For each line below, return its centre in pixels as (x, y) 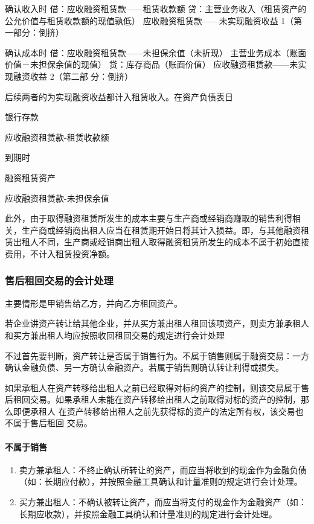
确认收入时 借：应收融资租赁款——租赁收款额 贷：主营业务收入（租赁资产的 (156, 8)
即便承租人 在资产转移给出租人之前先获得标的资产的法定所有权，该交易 (154, 411)
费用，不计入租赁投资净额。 (60, 253)
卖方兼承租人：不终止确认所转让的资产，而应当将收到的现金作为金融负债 (163, 469)
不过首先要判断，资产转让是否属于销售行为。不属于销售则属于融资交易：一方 (157, 355)
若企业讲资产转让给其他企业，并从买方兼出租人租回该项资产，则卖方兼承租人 (157, 323)
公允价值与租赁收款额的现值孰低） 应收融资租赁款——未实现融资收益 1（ (149, 20)
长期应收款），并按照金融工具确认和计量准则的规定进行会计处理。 (148, 513)
